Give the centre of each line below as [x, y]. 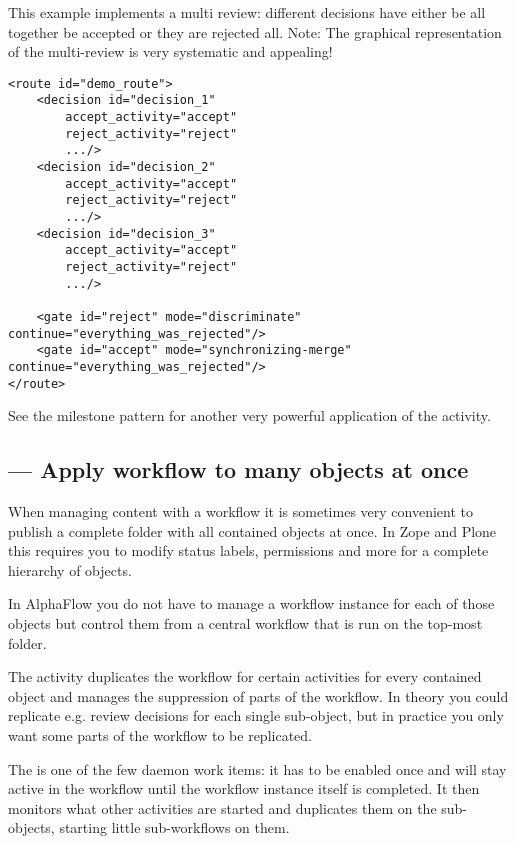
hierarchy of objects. [70, 569]
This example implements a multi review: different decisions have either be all [247, 12]
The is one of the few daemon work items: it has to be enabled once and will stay [257, 768]
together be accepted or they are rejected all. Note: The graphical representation [255, 31]
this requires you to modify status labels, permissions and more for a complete [248, 550]
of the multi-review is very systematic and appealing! [170, 51]
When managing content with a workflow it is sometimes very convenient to [240, 511]
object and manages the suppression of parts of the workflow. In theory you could [258, 695]
